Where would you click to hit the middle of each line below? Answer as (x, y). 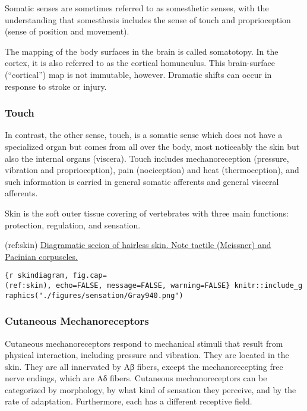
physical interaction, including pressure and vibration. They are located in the (147, 355)
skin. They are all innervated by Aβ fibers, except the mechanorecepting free (144, 366)
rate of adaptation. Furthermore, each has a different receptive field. (129, 401)
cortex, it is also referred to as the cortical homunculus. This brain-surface (140, 63)
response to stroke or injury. (56, 86)
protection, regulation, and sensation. (73, 225)
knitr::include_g (268, 285)
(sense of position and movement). (67, 31)
